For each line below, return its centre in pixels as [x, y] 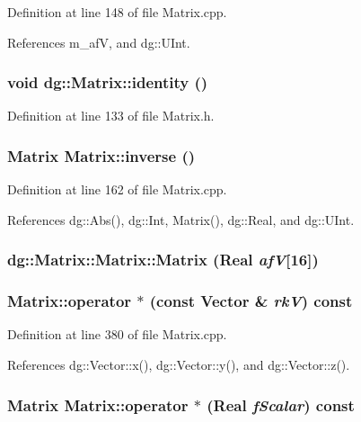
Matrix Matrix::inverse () [101, 155]
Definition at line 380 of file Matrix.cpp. [117, 334]
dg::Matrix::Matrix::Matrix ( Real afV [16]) [163, 260]
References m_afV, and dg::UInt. [99, 42]
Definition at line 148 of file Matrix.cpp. [117, 12]
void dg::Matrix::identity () [108, 82]
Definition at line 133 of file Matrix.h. [111, 116]
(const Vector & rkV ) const [251, 301]
